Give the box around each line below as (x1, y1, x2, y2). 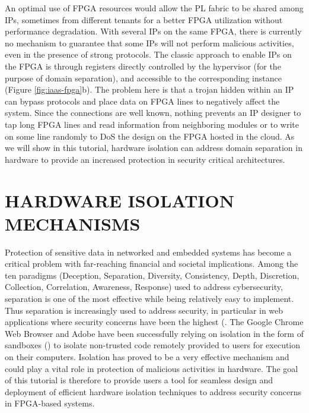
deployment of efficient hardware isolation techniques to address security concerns (5, 385, 301, 398)
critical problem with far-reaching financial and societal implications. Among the (5, 257, 298, 270)
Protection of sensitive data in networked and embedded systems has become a (5, 245, 292, 258)
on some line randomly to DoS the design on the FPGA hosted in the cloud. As (5, 130, 295, 142)
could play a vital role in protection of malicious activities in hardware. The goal (5, 362, 298, 374)
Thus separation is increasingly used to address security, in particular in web (5, 304, 283, 316)
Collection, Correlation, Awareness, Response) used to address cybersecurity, (5, 280, 283, 293)
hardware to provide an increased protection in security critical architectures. (5, 153, 285, 165)
